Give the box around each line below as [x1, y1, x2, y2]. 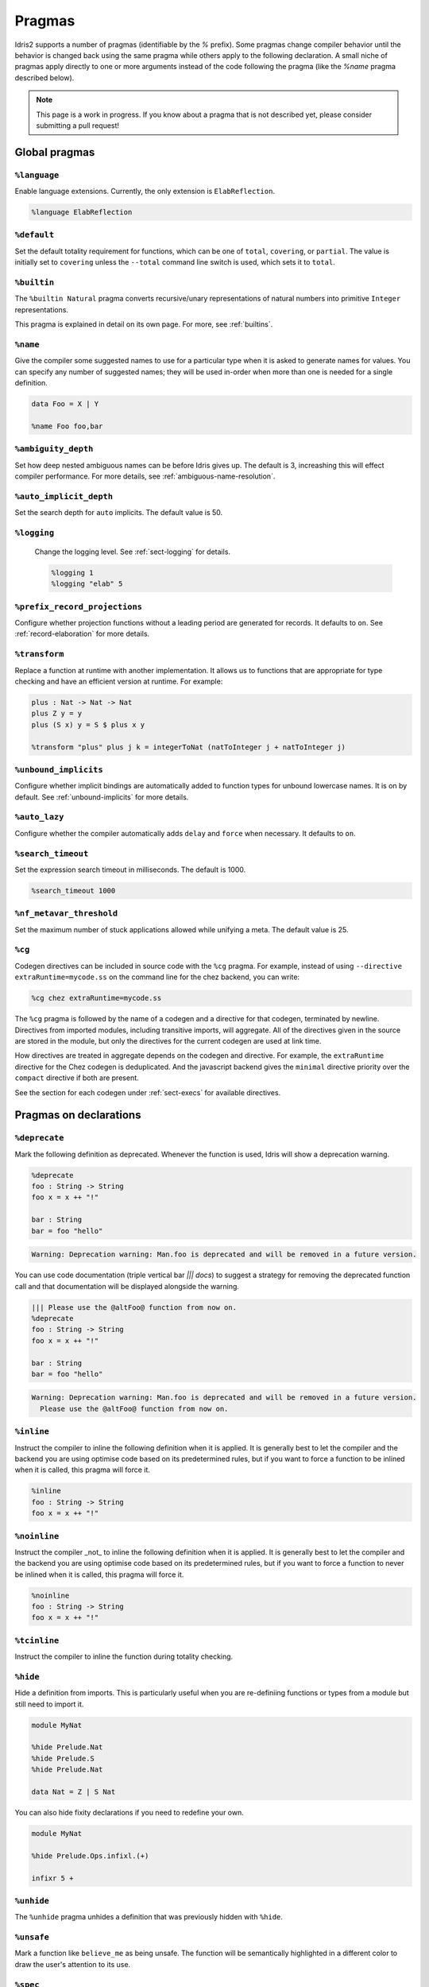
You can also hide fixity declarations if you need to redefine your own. [14, 1808, 244, 1818]
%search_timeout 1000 [31, 886, 116, 895]
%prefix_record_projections [14, 601, 143, 612]
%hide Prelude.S [31, 1753, 95, 1763]
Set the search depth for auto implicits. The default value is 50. [14, 508, 223, 517]
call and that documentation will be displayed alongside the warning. [14, 1281, 240, 1291]
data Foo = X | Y [31, 399, 99, 409]
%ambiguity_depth [14, 443, 94, 455]
